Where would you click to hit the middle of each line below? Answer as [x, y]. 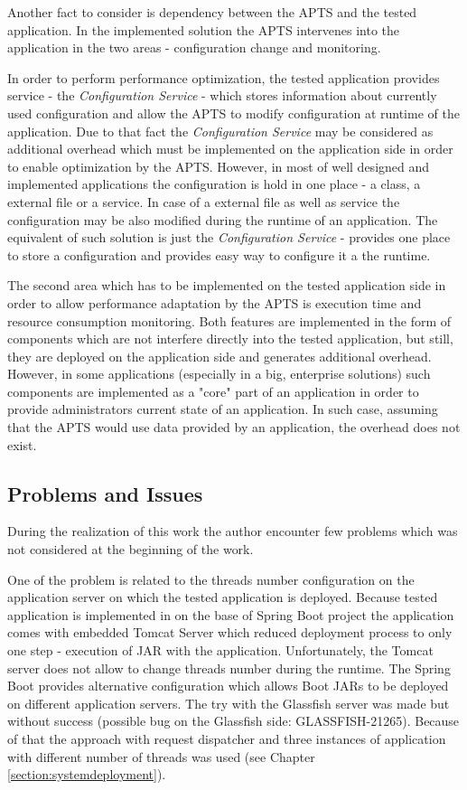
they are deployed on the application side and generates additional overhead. [219, 356]
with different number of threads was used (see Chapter [161, 756]
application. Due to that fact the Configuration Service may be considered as [220, 131]
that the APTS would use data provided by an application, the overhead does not [234, 427]
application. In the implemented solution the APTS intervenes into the [204, 29]
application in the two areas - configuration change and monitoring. [194, 47]
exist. [22, 444]
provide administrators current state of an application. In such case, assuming [223, 409]
